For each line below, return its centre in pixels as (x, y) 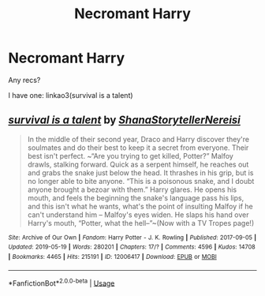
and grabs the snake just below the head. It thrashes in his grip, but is (140, 172)
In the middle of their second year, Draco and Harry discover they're (138, 139)
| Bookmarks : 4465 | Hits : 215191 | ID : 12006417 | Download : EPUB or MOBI (112, 257)
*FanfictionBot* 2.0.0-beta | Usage (62, 283)
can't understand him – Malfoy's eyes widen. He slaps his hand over (138, 215)
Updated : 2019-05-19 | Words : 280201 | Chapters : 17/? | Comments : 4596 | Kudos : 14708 (132, 247)
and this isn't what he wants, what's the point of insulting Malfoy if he (140, 206)
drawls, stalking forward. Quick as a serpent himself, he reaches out (138, 164)
